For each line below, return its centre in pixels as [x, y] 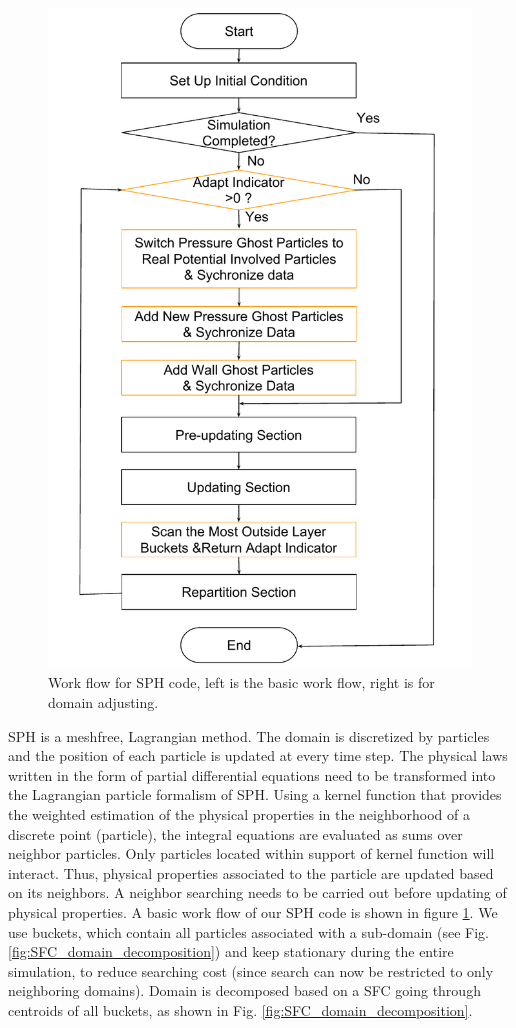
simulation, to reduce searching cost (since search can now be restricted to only [251, 970]
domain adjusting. [103, 702]
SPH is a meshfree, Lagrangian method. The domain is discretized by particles [249, 735]
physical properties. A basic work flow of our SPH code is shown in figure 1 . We [253, 911]
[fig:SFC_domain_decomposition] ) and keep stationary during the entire [231, 951]
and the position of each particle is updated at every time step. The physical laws [258, 755]
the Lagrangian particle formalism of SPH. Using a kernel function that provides [255, 794]
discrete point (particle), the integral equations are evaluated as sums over [235, 833]
